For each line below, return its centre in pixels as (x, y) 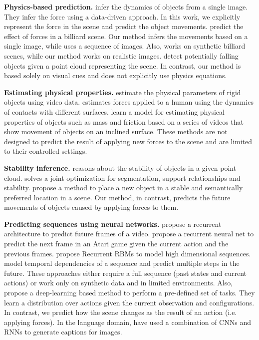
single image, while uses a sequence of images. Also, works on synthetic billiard (125, 46)
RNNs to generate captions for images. (63, 332)
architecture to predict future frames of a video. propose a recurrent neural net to (129, 234)
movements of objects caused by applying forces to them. (91, 207)
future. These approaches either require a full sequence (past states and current (126, 273)
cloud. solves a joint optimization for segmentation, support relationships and (122, 178)
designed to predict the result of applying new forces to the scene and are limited (128, 141)
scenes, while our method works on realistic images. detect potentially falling (121, 55)
